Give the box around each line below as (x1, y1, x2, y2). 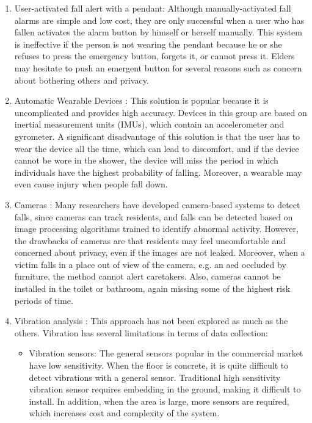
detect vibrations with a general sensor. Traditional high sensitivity (29, 371, 281, 383)
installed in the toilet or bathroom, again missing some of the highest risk (14, 282, 291, 295)
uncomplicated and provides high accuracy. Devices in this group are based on (14, 106, 307, 118)
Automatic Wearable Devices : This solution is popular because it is (14, 94, 269, 107)
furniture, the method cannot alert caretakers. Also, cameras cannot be (14, 270, 281, 283)
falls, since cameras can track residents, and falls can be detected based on (14, 210, 293, 223)
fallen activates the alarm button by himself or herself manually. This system (14, 26, 302, 38)
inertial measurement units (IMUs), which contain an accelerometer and (14, 118, 285, 131)
